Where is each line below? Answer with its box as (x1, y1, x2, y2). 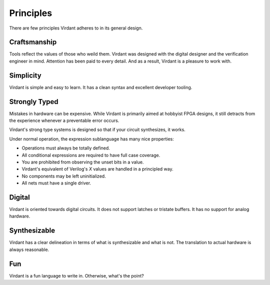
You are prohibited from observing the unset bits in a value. (21, 159, 144, 165)
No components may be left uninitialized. (21, 173, 106, 179)
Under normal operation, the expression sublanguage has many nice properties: (9, 135, 174, 142)
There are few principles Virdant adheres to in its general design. (9, 25, 143, 31)
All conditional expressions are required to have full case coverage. (21, 152, 160, 158)
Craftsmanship (9, 38, 57, 46)
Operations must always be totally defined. (21, 145, 110, 151)
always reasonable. (9, 246, 49, 252)
